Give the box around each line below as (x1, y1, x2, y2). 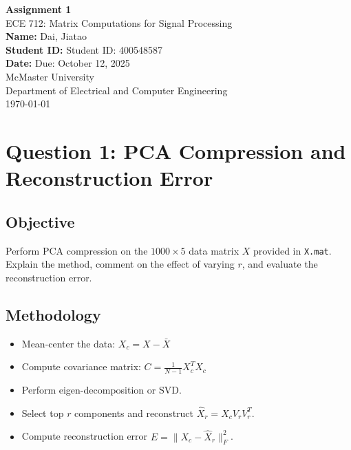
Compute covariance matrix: (21, 359, 141, 374)
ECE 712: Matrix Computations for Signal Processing (6, 15, 233, 30)
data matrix (189, 243, 240, 257)
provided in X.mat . (253, 243, 332, 257)
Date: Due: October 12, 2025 (6, 56, 130, 70)
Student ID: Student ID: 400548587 (6, 42, 162, 56)
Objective (6, 211, 75, 232)
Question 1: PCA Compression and (6, 136, 346, 164)
